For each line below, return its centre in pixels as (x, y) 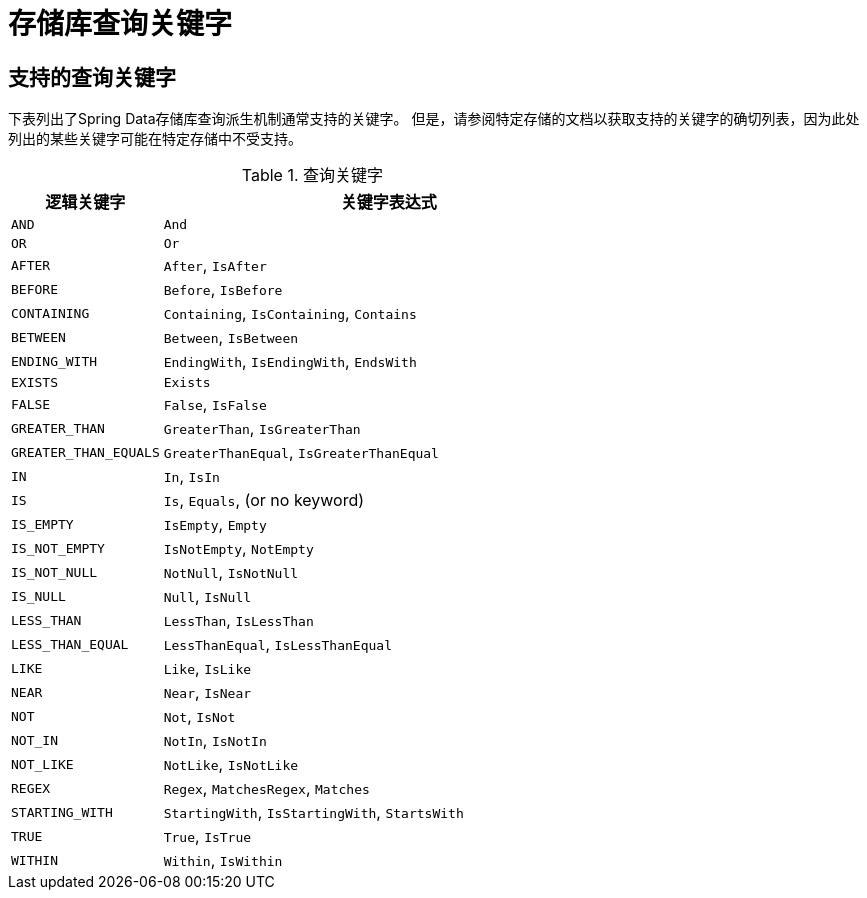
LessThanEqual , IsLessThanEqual (277, 644)
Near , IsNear (207, 692)
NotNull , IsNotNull (231, 572)
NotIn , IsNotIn (215, 740)
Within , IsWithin (223, 860)
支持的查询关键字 (92, 77)
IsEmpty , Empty (215, 524)
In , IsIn (191, 476)
